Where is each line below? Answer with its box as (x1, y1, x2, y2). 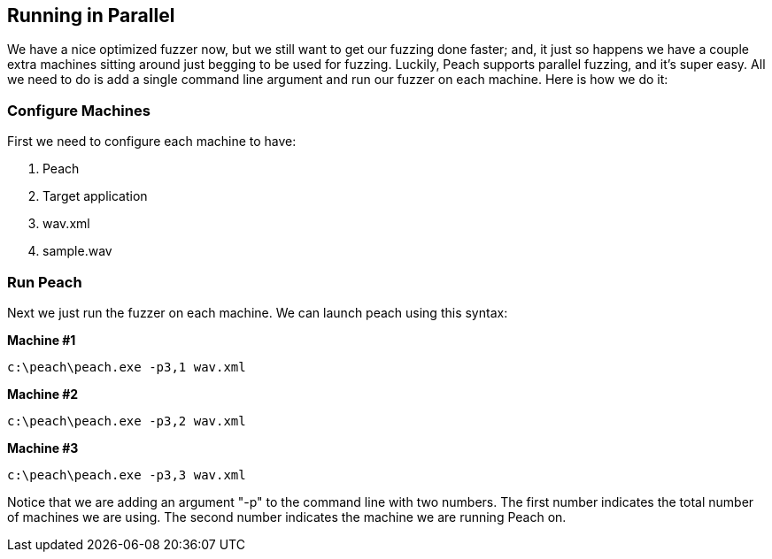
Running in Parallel (7, 4, 175, 27)
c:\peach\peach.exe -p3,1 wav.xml (7, 359, 246, 374)
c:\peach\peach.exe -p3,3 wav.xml (7, 467, 246, 482)
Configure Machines (7, 101, 151, 119)
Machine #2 (7, 386, 79, 402)
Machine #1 (7, 332, 76, 348)
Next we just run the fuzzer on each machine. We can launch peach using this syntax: (7, 304, 508, 320)
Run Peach (7, 272, 82, 291)
